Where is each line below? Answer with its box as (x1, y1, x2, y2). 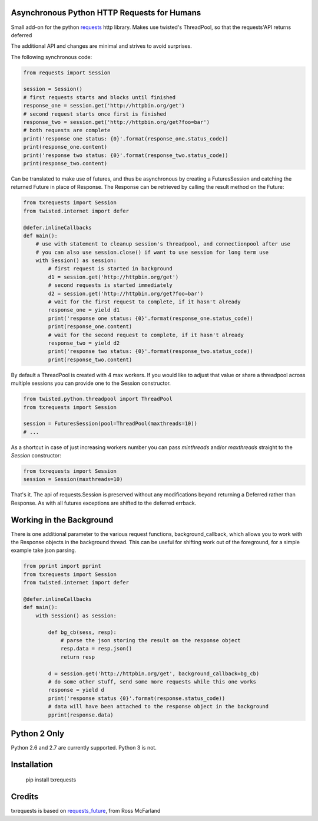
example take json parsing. (11, 547, 77, 554)
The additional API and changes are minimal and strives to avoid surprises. (11, 42, 193, 50)
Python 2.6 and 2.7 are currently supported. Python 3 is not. (11, 744, 157, 751)
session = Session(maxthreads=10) (23, 476, 123, 483)
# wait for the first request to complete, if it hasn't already (48, 299, 241, 305)
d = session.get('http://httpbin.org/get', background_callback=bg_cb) (48, 670, 260, 677)
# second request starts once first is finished (23, 110, 167, 117)
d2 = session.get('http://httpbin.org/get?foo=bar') (48, 290, 204, 297)
